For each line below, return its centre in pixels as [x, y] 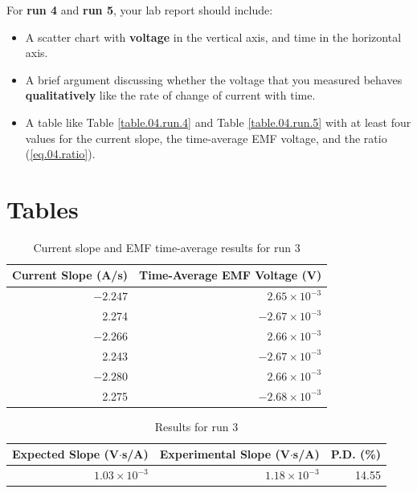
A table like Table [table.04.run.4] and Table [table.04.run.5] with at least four [218, 122]
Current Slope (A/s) [70, 275]
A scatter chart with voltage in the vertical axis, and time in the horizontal [213, 37]
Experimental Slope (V [225, 454]
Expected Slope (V [65, 454]
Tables [43, 208]
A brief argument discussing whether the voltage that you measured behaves [214, 79]
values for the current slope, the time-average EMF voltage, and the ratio [206, 138]
